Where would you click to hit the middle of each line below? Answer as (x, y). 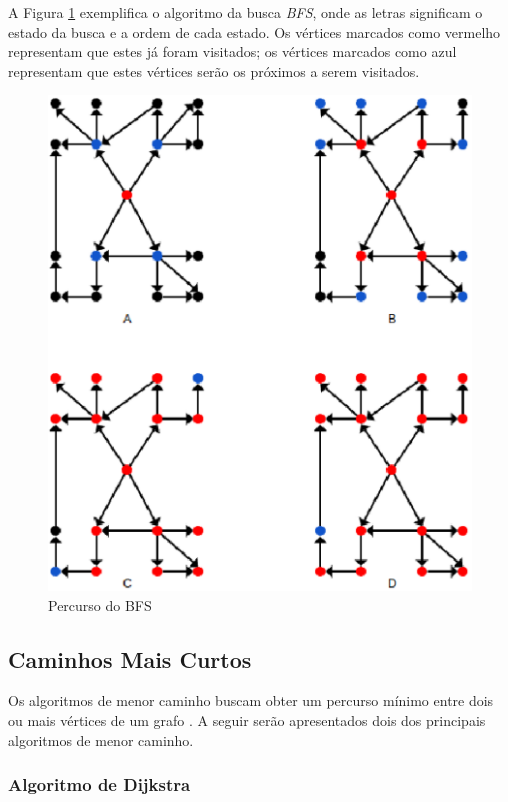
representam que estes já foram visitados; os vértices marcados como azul (232, 51)
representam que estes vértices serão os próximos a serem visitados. (214, 70)
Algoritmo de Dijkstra (99, 784)
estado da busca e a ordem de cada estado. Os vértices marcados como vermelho (254, 31)
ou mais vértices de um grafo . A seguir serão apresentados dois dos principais (247, 719)
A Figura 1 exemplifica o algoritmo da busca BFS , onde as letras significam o (245, 12)
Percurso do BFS (100, 604)
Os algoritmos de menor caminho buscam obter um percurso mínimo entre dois (251, 700)
